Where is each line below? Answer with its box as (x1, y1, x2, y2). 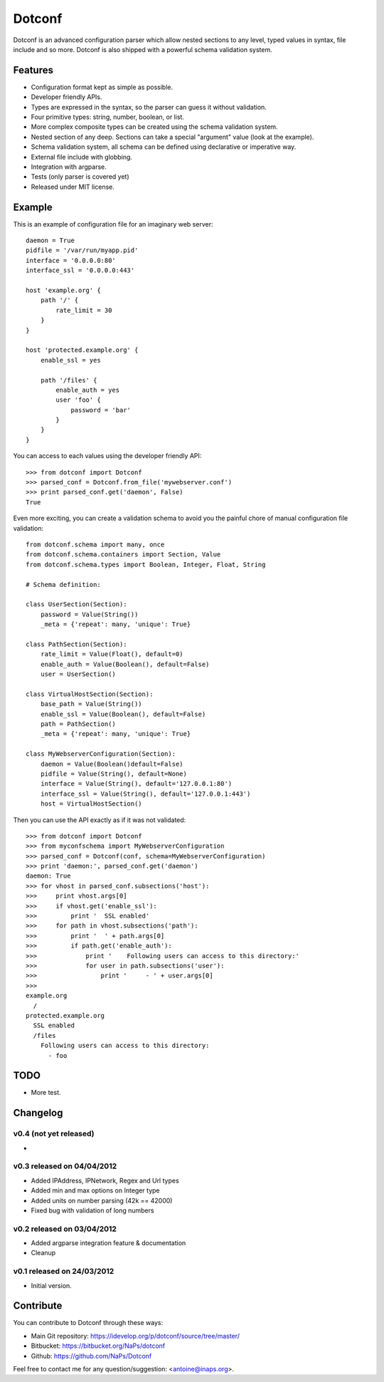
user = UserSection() (40, 670, 117, 678)
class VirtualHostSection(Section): (26, 690, 154, 698)
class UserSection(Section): (26, 601, 127, 608)
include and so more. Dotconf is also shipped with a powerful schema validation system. (13, 45, 273, 53)
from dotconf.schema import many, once (26, 540, 165, 549)
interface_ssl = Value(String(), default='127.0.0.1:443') (40, 789, 251, 798)
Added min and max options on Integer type (31, 1186, 160, 1195)
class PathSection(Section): (26, 640, 127, 648)
